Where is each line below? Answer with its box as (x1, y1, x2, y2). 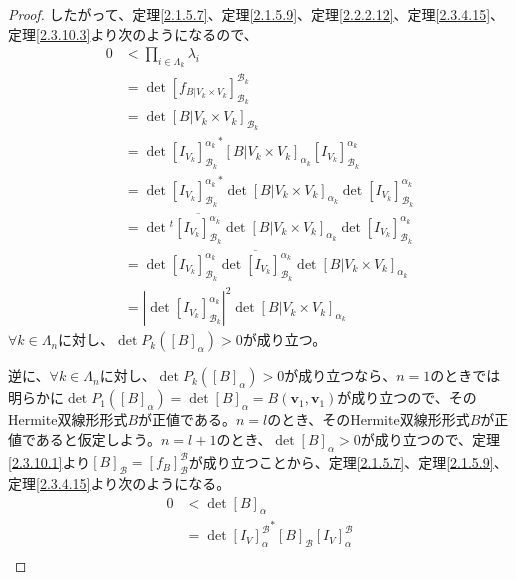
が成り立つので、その (337, 387, 477, 408)
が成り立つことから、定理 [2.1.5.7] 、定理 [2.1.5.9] (188, 451, 494, 472)
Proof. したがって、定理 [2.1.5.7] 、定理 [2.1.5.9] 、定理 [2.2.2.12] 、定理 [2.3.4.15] (8, 4, 491, 24)
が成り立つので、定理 (360, 428, 501, 449)
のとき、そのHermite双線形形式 (267, 409, 470, 430)
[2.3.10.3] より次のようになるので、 (36, 23, 258, 44)
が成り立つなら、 (284, 365, 397, 386)
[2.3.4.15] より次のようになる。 (36, 472, 231, 493)
